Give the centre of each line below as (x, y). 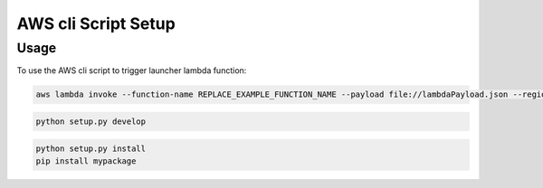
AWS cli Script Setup (96, 23)
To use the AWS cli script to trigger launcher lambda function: (132, 70)
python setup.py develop (91, 121)
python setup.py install (91, 148)
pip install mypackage (86, 161)
